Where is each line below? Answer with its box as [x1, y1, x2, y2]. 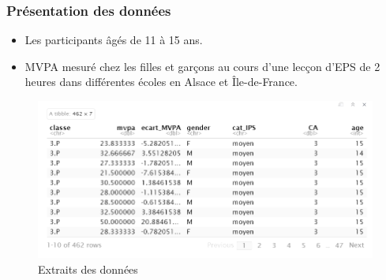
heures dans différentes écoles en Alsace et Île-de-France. [24, 73, 298, 90]
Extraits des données [38, 260, 138, 277]
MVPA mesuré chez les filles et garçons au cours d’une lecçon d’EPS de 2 [24, 58, 380, 74]
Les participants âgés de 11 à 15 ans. [24, 32, 203, 48]
